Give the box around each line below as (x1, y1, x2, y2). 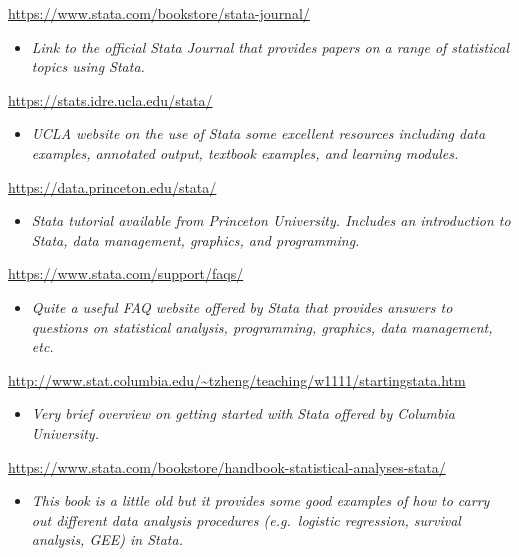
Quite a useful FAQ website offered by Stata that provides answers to (31, 296, 453, 317)
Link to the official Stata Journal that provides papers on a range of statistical (31, 36, 509, 57)
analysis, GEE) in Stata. (31, 529, 183, 550)
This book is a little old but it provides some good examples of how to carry (31, 490, 490, 511)
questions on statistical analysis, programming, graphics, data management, (31, 316, 493, 337)
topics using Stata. (31, 56, 145, 77)
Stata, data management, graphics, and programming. (31, 229, 360, 250)
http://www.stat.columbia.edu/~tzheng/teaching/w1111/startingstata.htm (8, 369, 466, 390)
